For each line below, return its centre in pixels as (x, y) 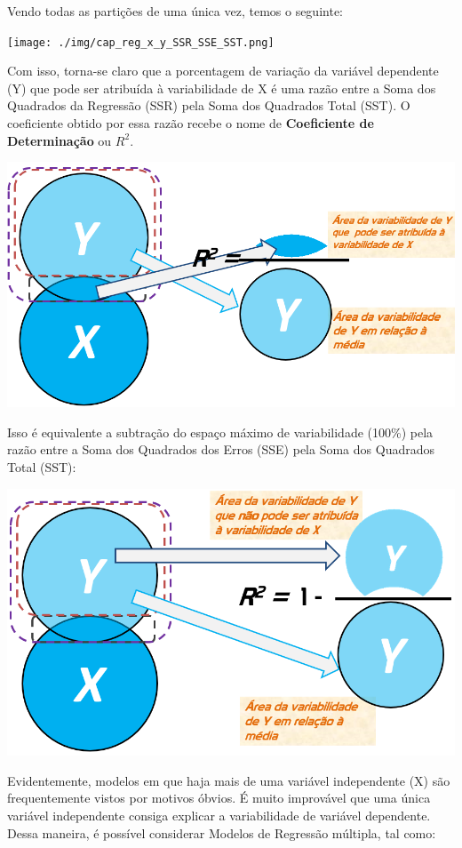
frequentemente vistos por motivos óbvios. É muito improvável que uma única (219, 798)
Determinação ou (60, 140)
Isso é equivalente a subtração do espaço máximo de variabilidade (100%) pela (220, 432)
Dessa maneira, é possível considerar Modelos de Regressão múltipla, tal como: (222, 832)
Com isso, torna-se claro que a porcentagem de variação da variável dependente (223, 71)
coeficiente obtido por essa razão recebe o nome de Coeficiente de (191, 123)
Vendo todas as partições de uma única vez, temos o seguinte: (175, 11)
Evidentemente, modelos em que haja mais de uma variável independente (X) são (229, 780)
